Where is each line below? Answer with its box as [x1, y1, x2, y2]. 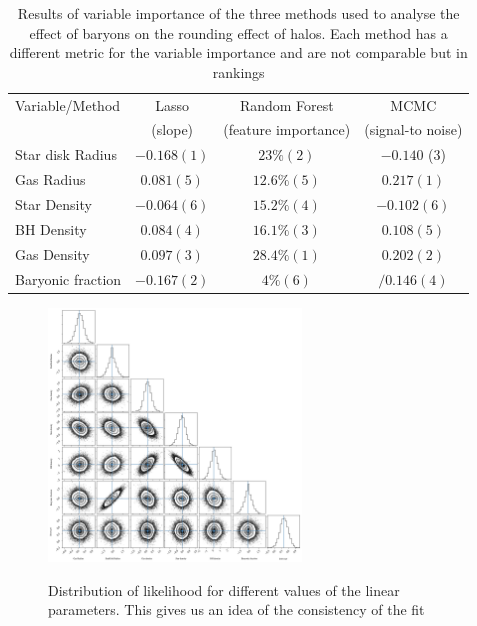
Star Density [15, 194, 92, 214]
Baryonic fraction [15, 268, 122, 289]
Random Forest [239, 94, 334, 115]
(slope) [151, 119, 194, 140]
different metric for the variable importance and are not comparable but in [9, 42, 468, 63]
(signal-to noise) [364, 119, 463, 140]
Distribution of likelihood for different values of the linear [48, 579, 400, 600]
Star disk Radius [15, 144, 117, 165]
